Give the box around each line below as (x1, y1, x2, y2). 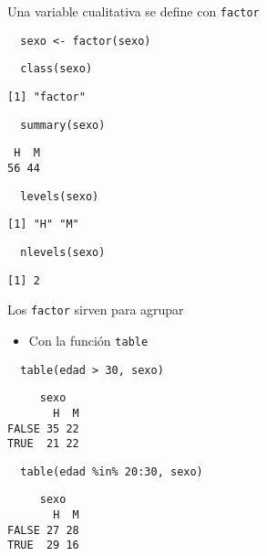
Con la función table (28, 330, 149, 349)
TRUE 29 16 (7, 539, 79, 552)
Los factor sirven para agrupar (7, 300, 184, 319)
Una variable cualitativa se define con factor (7, 2, 260, 20)
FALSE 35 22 (7, 422, 79, 435)
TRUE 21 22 (7, 437, 79, 451)
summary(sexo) (20, 118, 106, 132)
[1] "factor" (7, 90, 86, 103)
